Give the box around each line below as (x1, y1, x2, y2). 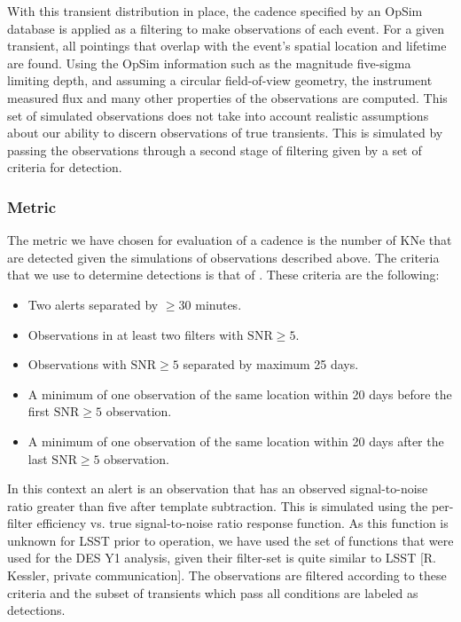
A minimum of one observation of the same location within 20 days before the (27, 384, 452, 403)
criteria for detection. (7, 158, 122, 177)
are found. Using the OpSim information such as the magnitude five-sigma (7, 53, 411, 72)
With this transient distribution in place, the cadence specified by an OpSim (7, 2, 423, 20)
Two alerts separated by (27, 295, 159, 313)
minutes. (195, 295, 242, 313)
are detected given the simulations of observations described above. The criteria (7, 248, 440, 266)
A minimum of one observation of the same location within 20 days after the (27, 431, 444, 450)
